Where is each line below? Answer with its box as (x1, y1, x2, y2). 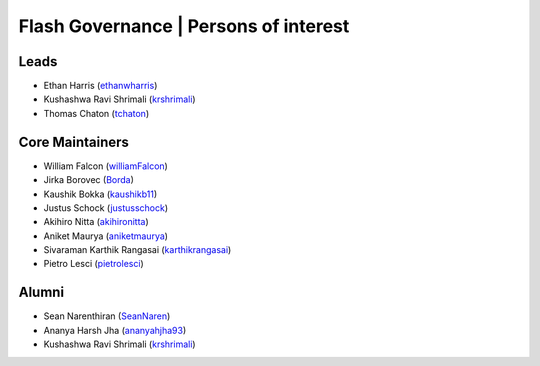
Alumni (18, 284, 65, 301)
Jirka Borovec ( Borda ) (43, 174, 135, 186)
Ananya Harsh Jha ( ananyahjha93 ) (43, 324, 187, 336)
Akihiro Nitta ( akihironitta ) (43, 216, 149, 228)
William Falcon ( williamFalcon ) (43, 160, 169, 172)
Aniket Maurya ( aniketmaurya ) (43, 230, 169, 242)
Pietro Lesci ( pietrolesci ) (43, 258, 144, 270)
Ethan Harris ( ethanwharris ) (43, 80, 158, 92)
